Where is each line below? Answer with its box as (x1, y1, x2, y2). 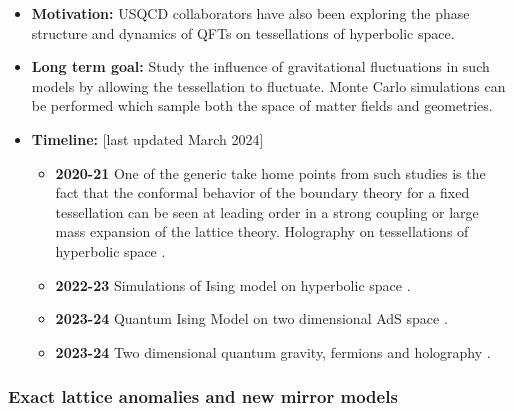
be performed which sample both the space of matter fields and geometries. (31, 95, 493, 116)
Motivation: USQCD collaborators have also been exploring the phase (31, 3, 470, 23)
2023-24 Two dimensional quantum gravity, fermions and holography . (55, 341, 491, 362)
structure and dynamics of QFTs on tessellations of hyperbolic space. (31, 22, 455, 43)
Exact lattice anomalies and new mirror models (8, 384, 398, 409)
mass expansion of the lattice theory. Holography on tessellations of (55, 221, 469, 242)
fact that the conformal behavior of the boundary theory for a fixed (55, 182, 470, 203)
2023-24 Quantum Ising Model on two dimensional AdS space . (55, 308, 448, 329)
